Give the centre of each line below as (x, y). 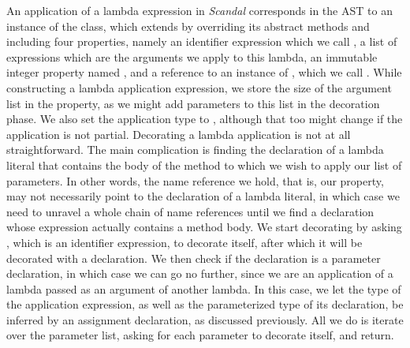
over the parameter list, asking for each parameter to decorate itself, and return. (200, 335)
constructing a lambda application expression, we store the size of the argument (199, 87)
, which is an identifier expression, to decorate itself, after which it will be (184, 242)
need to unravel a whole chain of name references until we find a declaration (190, 211)
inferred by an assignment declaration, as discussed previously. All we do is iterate (205, 319)
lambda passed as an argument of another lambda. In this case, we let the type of (204, 288)
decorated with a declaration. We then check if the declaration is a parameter (194, 258)
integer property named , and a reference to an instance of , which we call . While (204, 72)
